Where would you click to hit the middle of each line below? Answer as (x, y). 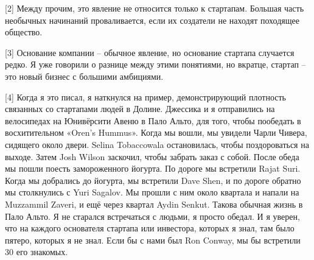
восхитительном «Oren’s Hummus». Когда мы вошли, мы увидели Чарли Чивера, (156, 132)
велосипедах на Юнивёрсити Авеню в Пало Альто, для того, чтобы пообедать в (153, 120)
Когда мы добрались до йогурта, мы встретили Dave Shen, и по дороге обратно (153, 180)
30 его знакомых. (37, 252)
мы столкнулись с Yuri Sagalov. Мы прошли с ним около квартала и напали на (152, 192)
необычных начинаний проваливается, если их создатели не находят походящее (152, 20)
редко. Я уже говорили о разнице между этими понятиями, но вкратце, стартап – (155, 64)
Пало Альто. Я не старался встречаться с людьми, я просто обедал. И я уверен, (152, 216)
